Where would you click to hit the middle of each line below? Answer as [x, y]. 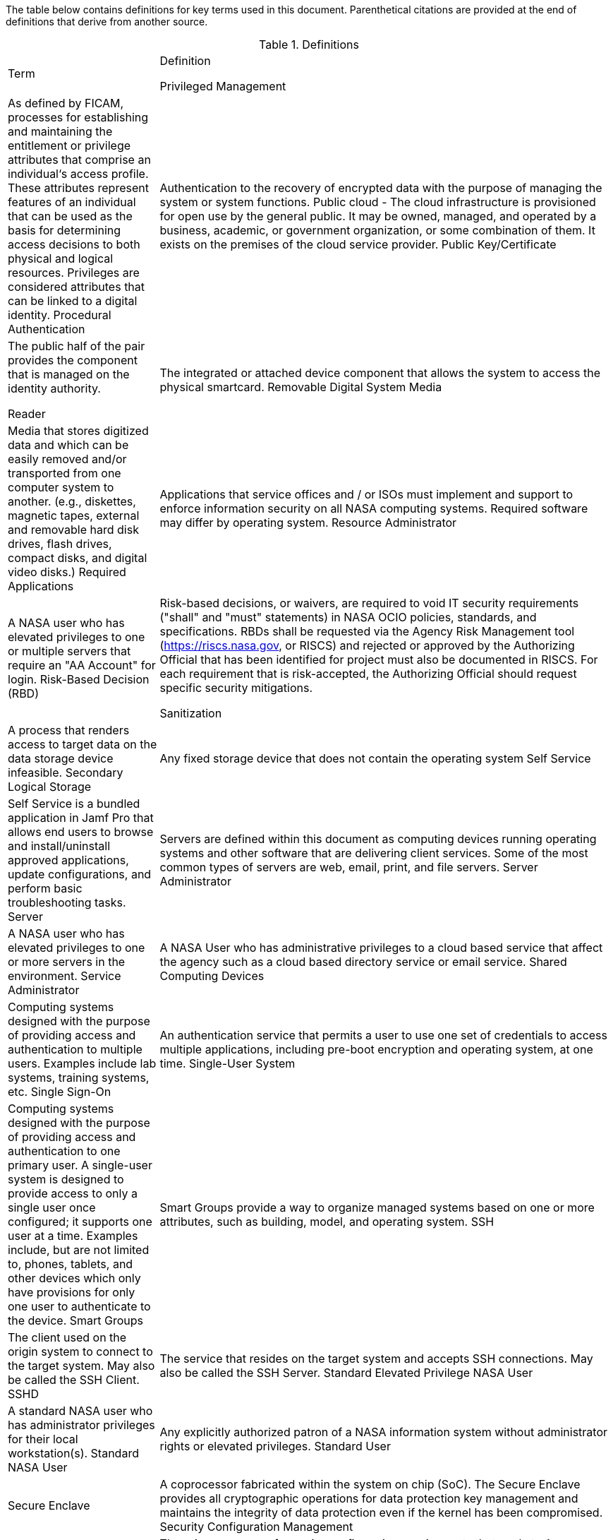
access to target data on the [83, 744]
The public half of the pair [77, 346]
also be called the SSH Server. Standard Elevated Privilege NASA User [346, 1373]
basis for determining [65, 230]
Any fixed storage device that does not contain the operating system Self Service [375, 758]
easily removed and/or [67, 459]
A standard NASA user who [80, 1411]
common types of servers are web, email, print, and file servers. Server [349, 867]
